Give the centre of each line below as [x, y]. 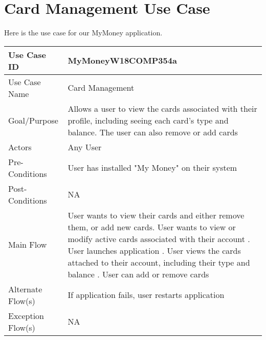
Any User [85, 147]
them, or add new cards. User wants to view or [152, 227]
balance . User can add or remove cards [138, 274]
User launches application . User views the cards [154, 250]
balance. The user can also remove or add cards [153, 132]
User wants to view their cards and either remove [156, 215]
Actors [20, 147]
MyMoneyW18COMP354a [122, 61]
